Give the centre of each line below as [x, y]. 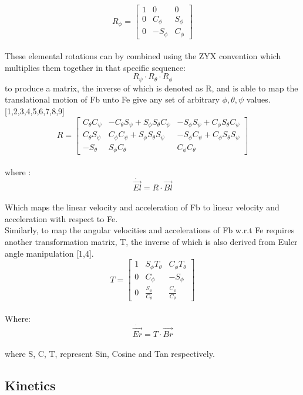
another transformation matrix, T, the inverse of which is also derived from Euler [151, 242]
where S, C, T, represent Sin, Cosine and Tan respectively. [110, 354]
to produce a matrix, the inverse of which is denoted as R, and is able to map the [151, 88]
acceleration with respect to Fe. [61, 218]
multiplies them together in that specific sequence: [95, 67]
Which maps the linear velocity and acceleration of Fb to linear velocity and [142, 207]
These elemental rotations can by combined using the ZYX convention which [143, 56]
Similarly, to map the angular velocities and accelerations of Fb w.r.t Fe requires [150, 230]
